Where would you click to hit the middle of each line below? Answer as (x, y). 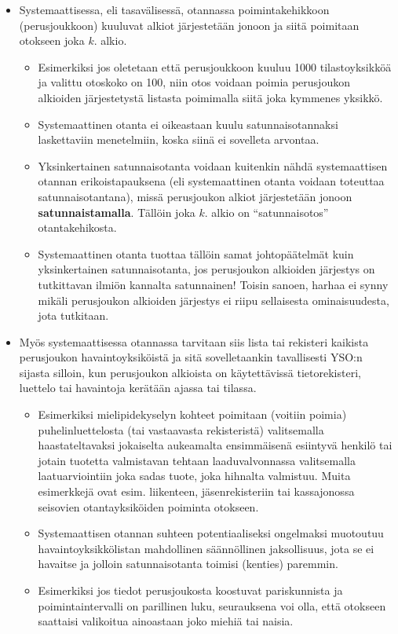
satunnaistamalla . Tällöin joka (117, 212)
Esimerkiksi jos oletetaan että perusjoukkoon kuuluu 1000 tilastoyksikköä (215, 66)
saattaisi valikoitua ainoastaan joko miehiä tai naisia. (166, 621)
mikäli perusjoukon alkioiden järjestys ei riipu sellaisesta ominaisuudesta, (214, 300)
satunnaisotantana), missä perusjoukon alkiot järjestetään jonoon (195, 196)
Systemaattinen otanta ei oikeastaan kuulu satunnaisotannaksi (188, 124)
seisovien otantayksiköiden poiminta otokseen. (148, 506)
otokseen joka (52, 40)
